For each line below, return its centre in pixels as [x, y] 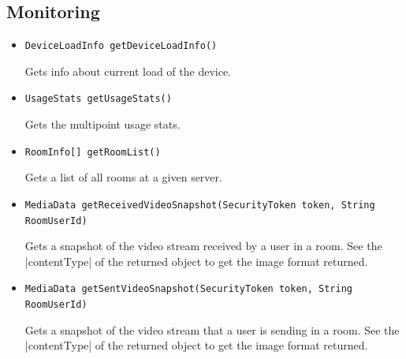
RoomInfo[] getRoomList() [93, 152]
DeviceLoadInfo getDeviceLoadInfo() [121, 46]
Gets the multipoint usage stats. [102, 124]
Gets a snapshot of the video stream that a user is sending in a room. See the [212, 329]
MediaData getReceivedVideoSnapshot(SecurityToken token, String [200, 205]
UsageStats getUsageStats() [98, 99]
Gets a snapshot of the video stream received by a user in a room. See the [203, 246]
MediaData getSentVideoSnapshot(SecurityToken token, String [189, 289]
